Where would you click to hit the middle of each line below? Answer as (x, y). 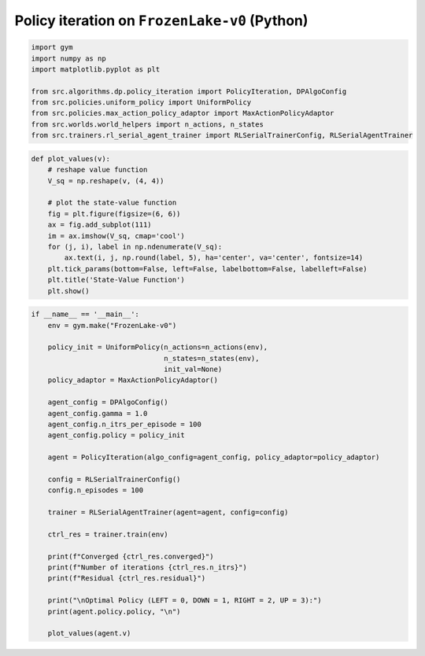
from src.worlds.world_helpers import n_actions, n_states (147, 124)
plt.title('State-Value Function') (116, 280)
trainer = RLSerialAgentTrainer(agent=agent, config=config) (168, 512)
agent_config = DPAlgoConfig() (108, 402)
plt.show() (68, 291)
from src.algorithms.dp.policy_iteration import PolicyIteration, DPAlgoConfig (189, 91)
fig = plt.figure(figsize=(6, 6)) (114, 214)
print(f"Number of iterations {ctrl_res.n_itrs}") (147, 568)
